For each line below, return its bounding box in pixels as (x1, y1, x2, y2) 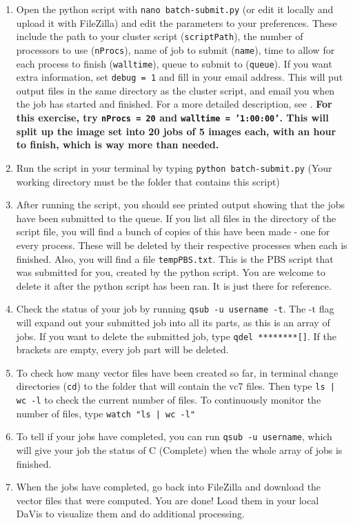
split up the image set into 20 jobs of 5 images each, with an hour (16, 123, 336, 138)
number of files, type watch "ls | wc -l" (16, 406, 196, 420)
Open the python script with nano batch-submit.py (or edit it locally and (16, 2, 334, 16)
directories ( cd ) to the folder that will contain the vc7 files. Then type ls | (16, 379, 335, 393)
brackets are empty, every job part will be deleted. (16, 342, 229, 357)
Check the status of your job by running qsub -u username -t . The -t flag (16, 301, 334, 316)
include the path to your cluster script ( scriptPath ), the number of (16, 29, 303, 43)
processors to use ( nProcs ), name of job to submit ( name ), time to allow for (16, 42, 335, 57)
